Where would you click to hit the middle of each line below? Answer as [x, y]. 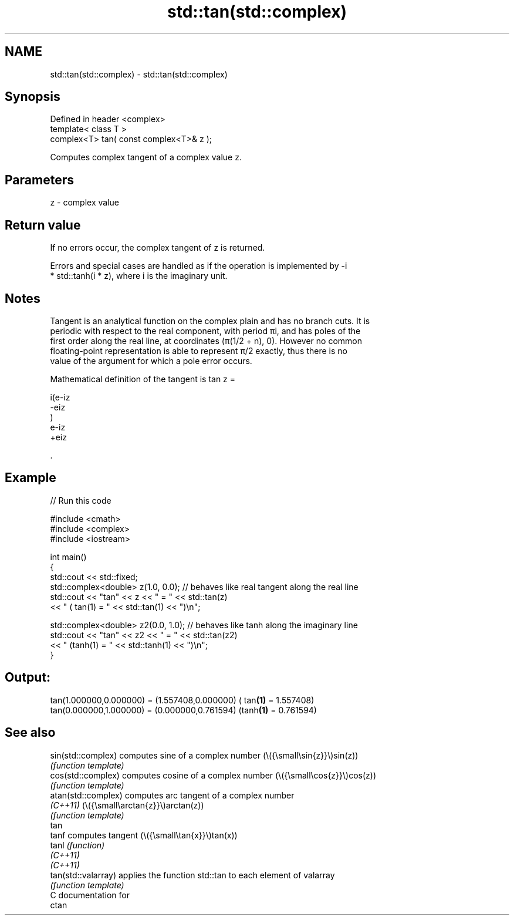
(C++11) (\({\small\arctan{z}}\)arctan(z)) [127, 805]
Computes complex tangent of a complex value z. [146, 157]
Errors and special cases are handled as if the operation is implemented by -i [199, 266]
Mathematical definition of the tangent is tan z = [143, 379]
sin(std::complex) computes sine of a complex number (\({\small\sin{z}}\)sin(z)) [204, 755]
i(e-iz [60, 397]
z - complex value [84, 203]
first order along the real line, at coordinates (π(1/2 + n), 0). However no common [206, 341]
